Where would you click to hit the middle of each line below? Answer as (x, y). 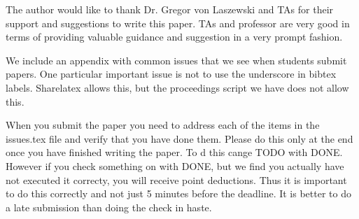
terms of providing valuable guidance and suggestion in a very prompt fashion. (174, 37)
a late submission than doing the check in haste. (109, 207)
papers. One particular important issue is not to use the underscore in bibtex (171, 74)
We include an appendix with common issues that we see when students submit (176, 60)
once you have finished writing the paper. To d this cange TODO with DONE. (174, 152)
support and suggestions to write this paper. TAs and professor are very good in (178, 23)
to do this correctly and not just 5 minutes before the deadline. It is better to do (178, 193)
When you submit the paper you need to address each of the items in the (163, 125)
